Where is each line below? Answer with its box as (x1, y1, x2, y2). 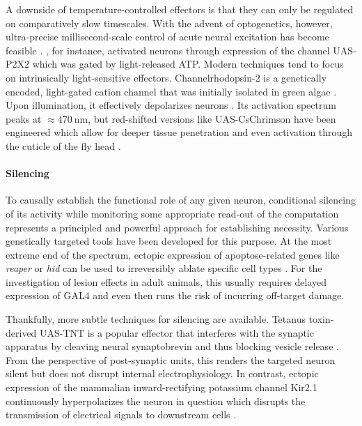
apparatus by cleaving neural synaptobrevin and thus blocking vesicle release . (6, 339, 339, 353)
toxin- (308, 312, 334, 326)
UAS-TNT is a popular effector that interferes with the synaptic (40, 325, 314, 340)
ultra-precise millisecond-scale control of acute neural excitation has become (6, 29, 329, 44)
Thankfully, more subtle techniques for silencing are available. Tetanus (6, 312, 306, 326)
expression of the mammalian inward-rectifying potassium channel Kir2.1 (6, 380, 317, 395)
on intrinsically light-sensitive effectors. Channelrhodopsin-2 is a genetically (6, 70, 327, 84)
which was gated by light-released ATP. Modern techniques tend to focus (32, 56, 344, 71)
